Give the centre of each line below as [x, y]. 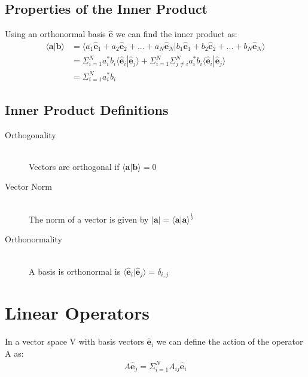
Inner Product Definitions [87, 109]
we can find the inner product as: [176, 34]
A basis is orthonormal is [75, 271]
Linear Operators [77, 313]
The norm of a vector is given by [89, 219]
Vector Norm [29, 186]
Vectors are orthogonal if [74, 166]
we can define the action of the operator [230, 341]
